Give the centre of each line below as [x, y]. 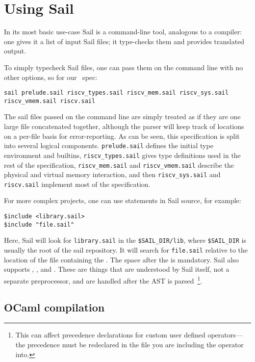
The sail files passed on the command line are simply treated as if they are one [122, 116]
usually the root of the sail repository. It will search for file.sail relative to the [126, 250]
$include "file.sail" [39, 224]
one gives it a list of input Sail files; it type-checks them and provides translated [124, 41]
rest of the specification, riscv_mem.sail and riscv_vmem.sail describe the [119, 165]
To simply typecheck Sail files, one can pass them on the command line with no [124, 67]
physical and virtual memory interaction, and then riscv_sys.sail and [112, 174]
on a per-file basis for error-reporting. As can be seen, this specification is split [122, 136]
